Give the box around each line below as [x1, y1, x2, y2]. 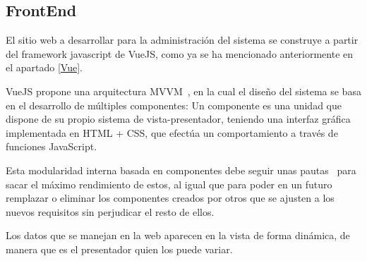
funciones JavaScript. [6, 139, 97, 154]
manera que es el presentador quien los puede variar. [6, 241, 233, 256]
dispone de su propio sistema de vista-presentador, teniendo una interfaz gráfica [6, 111, 351, 126]
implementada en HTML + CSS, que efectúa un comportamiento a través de [6, 125, 338, 140]
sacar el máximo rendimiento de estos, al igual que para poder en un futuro [6, 176, 332, 191]
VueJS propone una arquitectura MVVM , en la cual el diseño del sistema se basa [6, 83, 361, 98]
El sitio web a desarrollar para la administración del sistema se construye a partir [6, 32, 359, 47]
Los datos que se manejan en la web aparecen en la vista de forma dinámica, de [6, 228, 350, 243]
